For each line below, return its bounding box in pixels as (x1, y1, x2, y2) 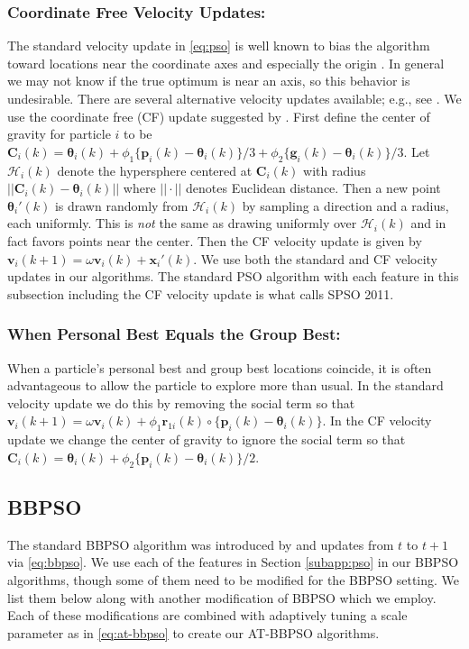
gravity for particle (7, 124, 111, 143)
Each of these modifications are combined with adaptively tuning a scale (7, 606, 408, 625)
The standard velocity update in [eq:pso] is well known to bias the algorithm (7, 36, 430, 55)
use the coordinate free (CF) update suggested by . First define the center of (7, 106, 430, 125)
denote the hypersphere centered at (57, 160, 253, 179)
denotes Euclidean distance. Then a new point (186, 178, 441, 197)
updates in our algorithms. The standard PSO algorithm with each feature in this (7, 267, 459, 286)
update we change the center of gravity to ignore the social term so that (7, 430, 406, 449)
